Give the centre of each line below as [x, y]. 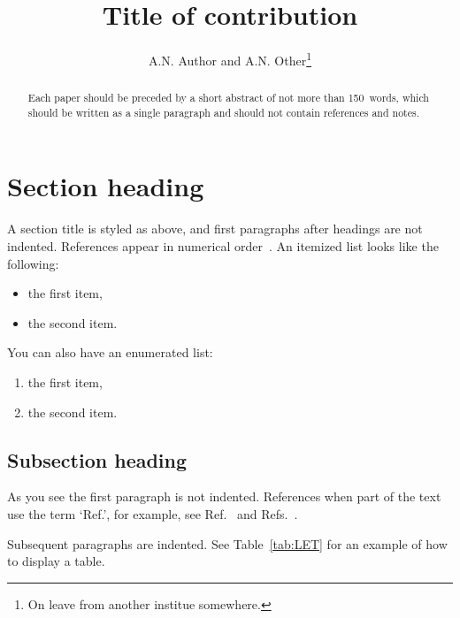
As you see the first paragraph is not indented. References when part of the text [224, 496]
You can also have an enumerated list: [110, 352]
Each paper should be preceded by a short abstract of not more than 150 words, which [228, 98]
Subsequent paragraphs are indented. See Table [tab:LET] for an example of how [227, 543]
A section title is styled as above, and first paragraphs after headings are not [215, 229]
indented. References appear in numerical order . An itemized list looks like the [223, 246]
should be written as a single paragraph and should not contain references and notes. [223, 112]
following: [33, 263]
